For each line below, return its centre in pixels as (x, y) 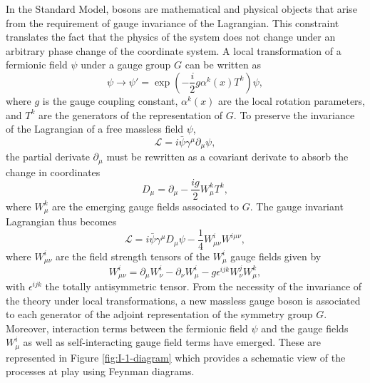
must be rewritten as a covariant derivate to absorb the (227, 157)
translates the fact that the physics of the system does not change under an (171, 37)
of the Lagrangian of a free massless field (95, 129)
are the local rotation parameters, (292, 100)
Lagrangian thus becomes (61, 221)
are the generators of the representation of (130, 114)
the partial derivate (48, 157)
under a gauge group (126, 65)
